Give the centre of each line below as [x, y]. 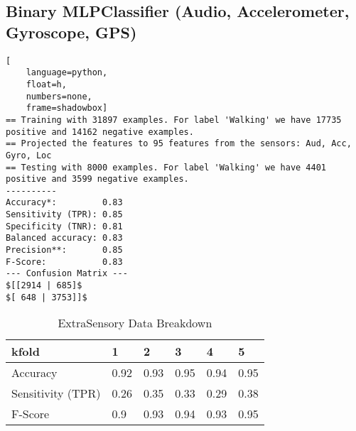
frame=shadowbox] [67, 108]
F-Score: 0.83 [64, 262]
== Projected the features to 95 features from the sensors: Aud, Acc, [179, 144]
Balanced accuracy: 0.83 [64, 238]
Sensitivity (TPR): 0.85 [64, 215]
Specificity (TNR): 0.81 [64, 226]
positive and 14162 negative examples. [100, 132]
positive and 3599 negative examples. [97, 179]
